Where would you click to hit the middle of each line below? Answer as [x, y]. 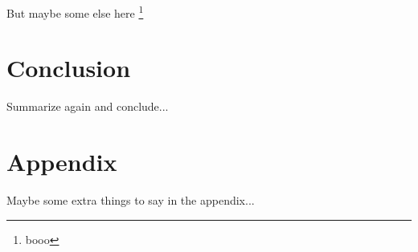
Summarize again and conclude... [88, 106]
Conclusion [69, 68]
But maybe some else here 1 [75, 12]
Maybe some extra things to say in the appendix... [131, 200]
